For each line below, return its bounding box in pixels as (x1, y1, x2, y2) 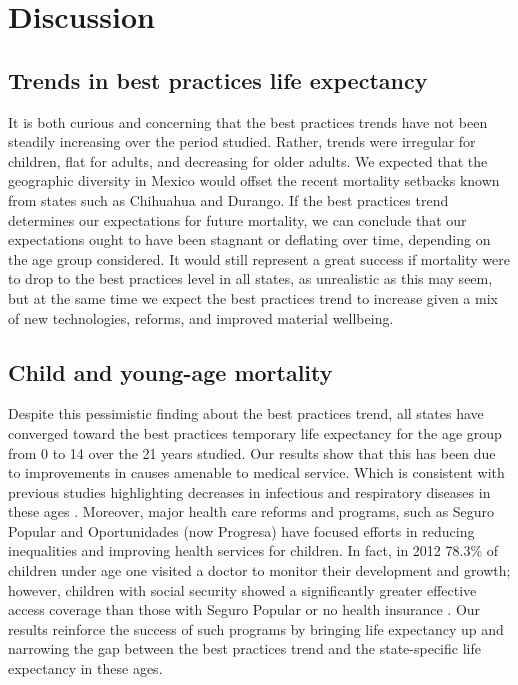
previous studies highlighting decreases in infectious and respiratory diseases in (8, 481, 491, 502)
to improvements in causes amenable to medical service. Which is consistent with (8, 462, 505, 483)
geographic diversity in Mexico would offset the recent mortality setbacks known (8, 170, 500, 191)
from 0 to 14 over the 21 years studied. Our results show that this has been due (8, 442, 496, 463)
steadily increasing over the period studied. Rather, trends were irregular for (8, 131, 476, 152)
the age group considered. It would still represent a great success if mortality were (8, 248, 510, 269)
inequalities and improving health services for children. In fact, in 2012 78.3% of (8, 540, 499, 561)
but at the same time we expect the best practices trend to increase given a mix (8, 287, 498, 308)
